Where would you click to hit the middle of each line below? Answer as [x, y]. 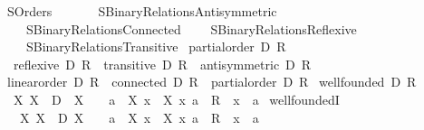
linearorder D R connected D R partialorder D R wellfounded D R [212, 82]
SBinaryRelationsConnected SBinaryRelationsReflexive [191, 28]
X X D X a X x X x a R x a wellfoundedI [176, 99]
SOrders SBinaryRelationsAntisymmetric [142, 11]
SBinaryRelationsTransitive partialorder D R [156, 46]
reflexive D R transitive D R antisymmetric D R [162, 64]
